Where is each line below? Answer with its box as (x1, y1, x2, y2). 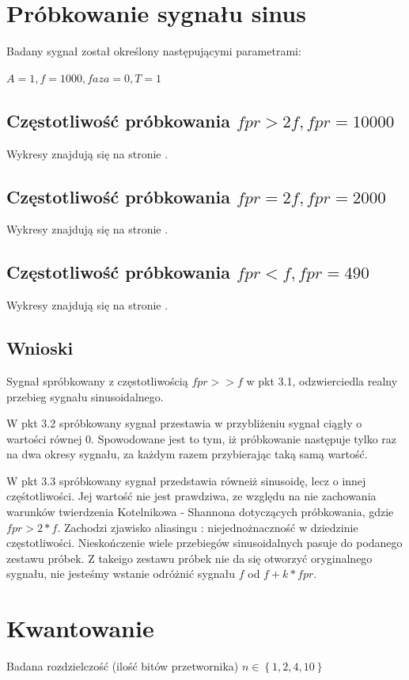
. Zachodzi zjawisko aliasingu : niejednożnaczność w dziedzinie (57, 519, 358, 535)
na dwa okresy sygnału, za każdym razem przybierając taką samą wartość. (6, 446, 368, 462)
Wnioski (6, 336, 74, 360)
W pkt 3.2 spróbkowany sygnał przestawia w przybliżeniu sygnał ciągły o (6, 415, 362, 431)
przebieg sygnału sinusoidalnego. (6, 388, 164, 405)
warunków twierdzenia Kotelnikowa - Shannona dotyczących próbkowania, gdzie (6, 503, 394, 520)
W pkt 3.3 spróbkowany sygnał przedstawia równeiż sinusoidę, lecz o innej (6, 472, 366, 488)
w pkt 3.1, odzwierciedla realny (246, 372, 398, 389)
